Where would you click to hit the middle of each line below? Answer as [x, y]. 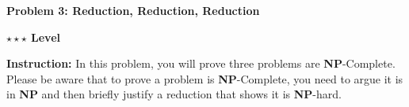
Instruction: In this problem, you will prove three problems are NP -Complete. [201, 63]
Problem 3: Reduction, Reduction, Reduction [133, 10]
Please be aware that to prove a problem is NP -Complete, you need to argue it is [205, 78]
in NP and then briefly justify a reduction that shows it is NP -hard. [174, 94]
